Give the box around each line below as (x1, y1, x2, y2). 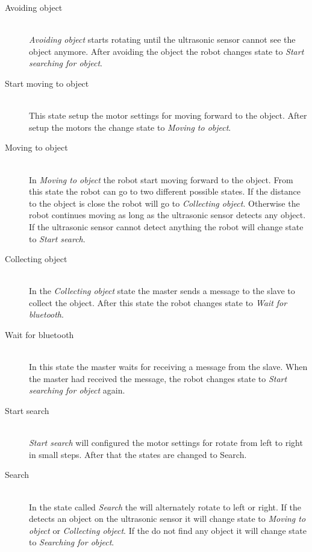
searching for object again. (29, 384, 125, 397)
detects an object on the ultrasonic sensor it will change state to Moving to (29, 512, 306, 525)
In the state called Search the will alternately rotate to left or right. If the (29, 500, 301, 513)
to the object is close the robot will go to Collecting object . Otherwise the (29, 196, 300, 209)
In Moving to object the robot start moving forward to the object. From (29, 173, 293, 186)
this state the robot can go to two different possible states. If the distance (29, 185, 301, 198)
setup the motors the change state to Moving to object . (29, 121, 231, 133)
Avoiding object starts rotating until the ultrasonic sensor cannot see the (29, 33, 296, 46)
